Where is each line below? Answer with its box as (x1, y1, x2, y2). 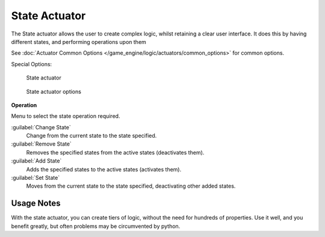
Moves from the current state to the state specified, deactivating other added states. (26, 182, 236, 189)
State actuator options (26, 88, 81, 95)
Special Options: (11, 60, 52, 67)
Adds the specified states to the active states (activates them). (26, 165, 182, 173)
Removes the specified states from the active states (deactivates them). (26, 149, 205, 156)
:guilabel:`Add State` (11, 157, 62, 165)
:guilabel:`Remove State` (11, 140, 72, 147)
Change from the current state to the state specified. (26, 132, 157, 140)
